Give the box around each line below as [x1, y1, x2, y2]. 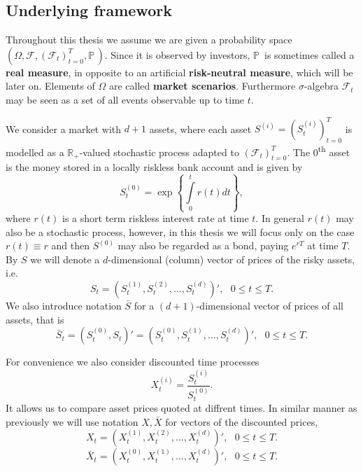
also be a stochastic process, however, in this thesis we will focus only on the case [6, 224, 355, 239]
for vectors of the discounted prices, [165, 414, 318, 429]
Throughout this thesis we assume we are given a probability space [6, 32, 292, 47]
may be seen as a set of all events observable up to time [6, 92, 245, 106]
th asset [318, 142, 350, 159]
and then [51, 238, 90, 253]
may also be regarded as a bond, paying [118, 238, 289, 253]
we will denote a [30, 251, 100, 266]
